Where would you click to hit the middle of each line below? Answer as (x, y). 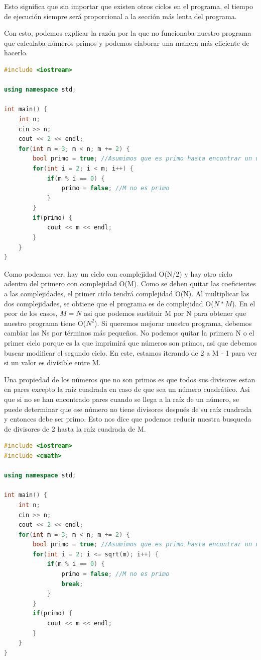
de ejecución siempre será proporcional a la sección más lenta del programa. (120, 16)
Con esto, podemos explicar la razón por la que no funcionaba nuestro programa (128, 33)
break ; (72, 584)
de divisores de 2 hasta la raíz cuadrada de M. (75, 428)
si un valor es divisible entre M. (52, 362)
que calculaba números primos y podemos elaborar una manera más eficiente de (127, 43)
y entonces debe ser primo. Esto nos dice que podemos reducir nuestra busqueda (128, 419)
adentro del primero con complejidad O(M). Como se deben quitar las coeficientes (130, 283)
